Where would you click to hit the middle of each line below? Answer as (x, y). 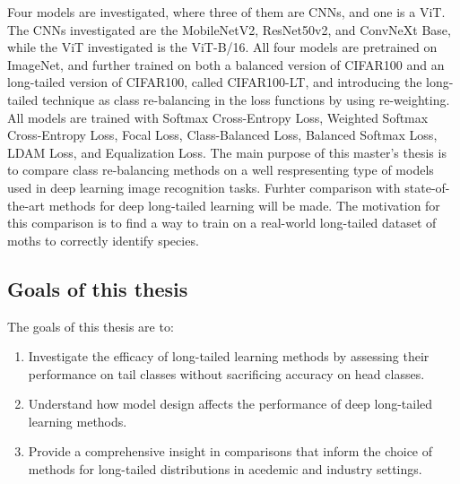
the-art (26, 205)
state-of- (427, 187)
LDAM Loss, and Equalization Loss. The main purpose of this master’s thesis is (227, 152)
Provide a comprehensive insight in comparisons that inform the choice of (230, 451)
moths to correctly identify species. (103, 240)
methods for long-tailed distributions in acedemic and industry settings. (225, 469)
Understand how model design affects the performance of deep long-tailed (230, 404)
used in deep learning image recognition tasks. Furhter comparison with (204, 187)
